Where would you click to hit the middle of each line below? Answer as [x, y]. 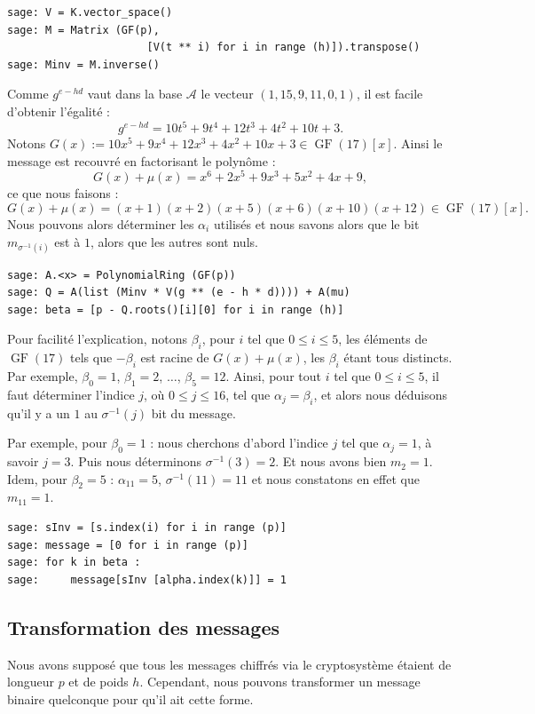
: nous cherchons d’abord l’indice [239, 443]
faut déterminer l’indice [71, 394]
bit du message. [193, 413]
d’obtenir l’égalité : [59, 111]
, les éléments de [383, 339]
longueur [31, 682]
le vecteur [227, 94]
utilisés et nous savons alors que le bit [316, 223]
